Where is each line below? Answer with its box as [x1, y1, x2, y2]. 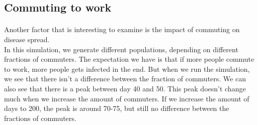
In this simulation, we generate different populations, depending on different [4, 44, 238, 54]
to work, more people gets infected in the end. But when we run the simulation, [4, 63, 250, 74]
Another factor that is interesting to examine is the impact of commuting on [4, 24, 240, 35]
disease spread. [4, 34, 50, 44]
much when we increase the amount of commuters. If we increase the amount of [4, 93, 249, 103]
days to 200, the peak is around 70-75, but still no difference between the [4, 103, 229, 113]
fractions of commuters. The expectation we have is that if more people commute [4, 54, 254, 64]
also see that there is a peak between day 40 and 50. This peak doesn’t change [4, 83, 246, 93]
